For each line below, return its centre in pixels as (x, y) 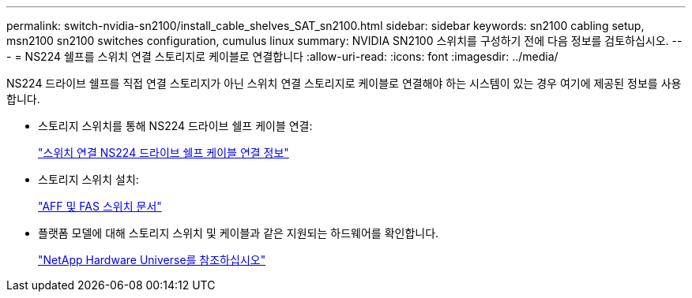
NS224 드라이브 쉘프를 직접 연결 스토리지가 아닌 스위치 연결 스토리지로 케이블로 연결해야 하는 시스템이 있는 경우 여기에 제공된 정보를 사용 (344, 83)
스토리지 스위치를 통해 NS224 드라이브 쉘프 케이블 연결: (175, 126)
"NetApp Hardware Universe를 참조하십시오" (152, 260)
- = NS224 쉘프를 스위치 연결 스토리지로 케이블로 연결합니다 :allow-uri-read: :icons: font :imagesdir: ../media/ (282, 56)
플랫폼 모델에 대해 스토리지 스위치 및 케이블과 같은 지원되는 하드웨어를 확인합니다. (239, 233)
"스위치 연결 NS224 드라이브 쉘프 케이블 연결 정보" (164, 153)
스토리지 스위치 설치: (88, 179)
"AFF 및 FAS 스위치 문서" (100, 206)
